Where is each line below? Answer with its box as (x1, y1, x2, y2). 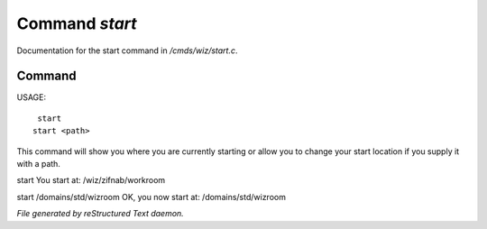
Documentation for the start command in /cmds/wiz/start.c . (16, 45, 238, 56)
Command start (16, 14, 137, 33)
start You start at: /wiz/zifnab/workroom (16, 175, 166, 186)
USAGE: (16, 92, 47, 103)
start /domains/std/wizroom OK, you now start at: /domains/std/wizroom (16, 191, 286, 202)
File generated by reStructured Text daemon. (16, 208, 184, 219)
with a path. (16, 159, 60, 169)
